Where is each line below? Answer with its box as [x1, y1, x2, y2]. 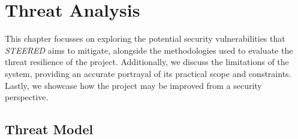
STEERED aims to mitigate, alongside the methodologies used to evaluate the [5, 44, 293, 56]
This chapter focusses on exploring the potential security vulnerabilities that [5, 32, 285, 45]
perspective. [5, 91, 49, 103]
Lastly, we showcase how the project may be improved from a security [5, 79, 262, 91]
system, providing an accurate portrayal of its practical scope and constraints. [5, 67, 291, 79]
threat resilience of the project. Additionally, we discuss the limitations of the [5, 55, 289, 68]
